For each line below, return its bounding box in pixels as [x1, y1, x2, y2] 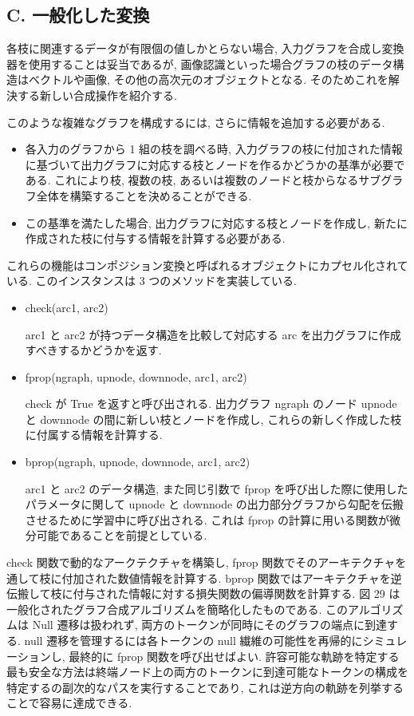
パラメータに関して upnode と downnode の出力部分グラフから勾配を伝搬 [25, 496, 404, 512]
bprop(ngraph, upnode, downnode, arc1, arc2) [25, 453, 250, 470]
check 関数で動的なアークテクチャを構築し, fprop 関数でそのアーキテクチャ [6, 554, 396, 571]
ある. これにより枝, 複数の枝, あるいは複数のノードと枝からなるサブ [25, 172, 381, 188]
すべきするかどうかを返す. [25, 342, 162, 358]
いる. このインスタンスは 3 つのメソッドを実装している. [6, 272, 297, 289]
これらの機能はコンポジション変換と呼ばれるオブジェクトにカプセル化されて [6, 256, 408, 273]
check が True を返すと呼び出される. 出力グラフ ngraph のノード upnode [25, 395, 397, 412]
